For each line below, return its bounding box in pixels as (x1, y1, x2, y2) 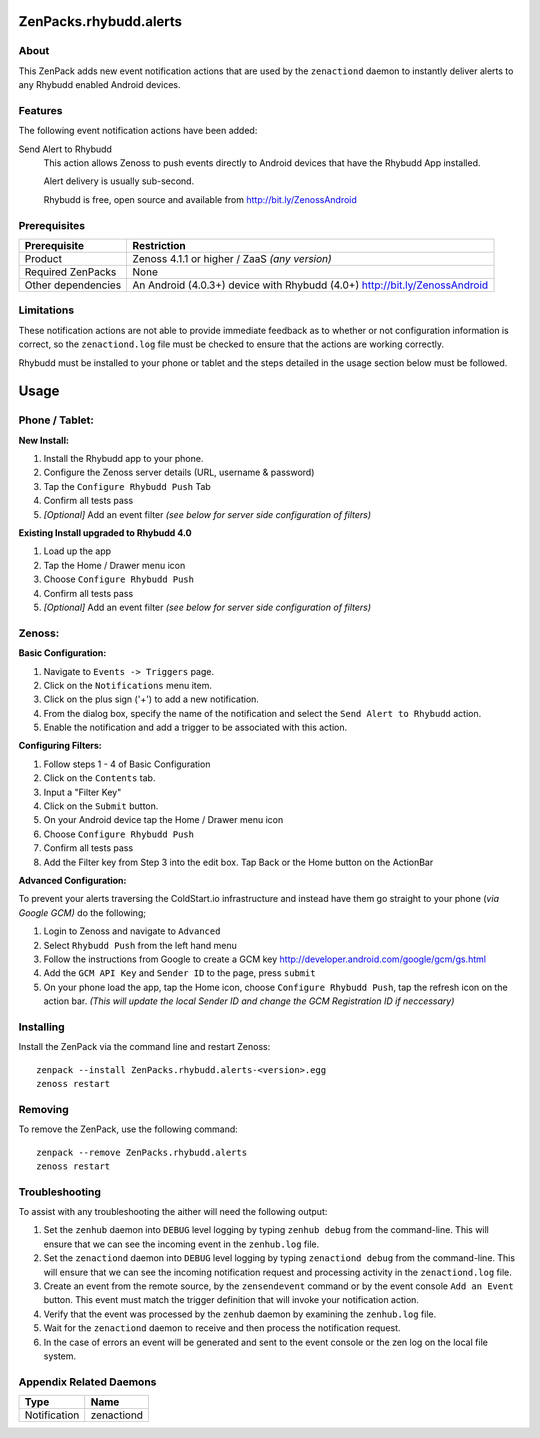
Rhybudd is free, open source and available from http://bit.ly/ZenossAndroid (43, 193, 357, 205)
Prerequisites (18, 218, 85, 232)
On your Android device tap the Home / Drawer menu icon (43, 814, 284, 826)
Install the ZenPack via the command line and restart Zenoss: (18, 1041, 271, 1053)
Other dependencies (24, 278, 122, 292)
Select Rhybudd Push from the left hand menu (43, 939, 237, 951)
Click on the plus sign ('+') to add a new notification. (43, 693, 260, 705)
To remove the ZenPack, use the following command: (18, 1123, 239, 1135)
